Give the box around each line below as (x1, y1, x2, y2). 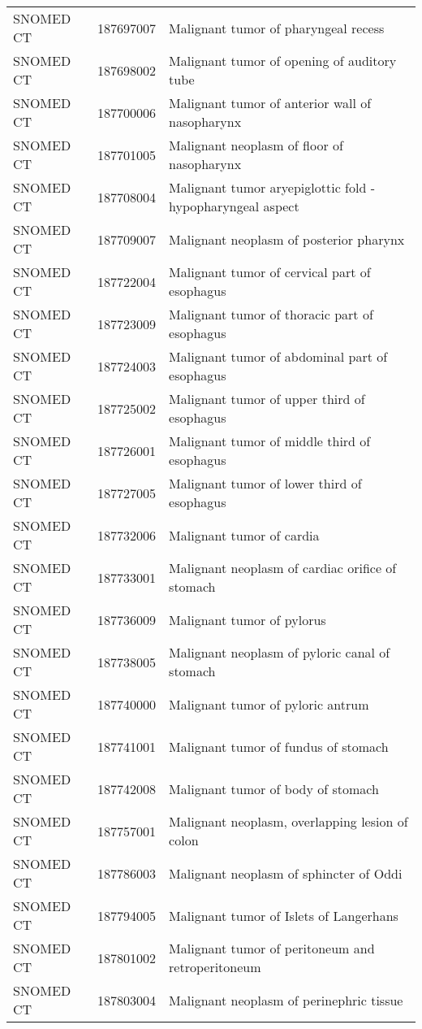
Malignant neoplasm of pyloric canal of (169, 643, 390, 662)
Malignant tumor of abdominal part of (169, 347, 388, 366)
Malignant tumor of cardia (169, 525, 320, 545)
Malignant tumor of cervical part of (169, 263, 371, 281)
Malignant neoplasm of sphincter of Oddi (169, 863, 403, 883)
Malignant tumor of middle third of (169, 432, 371, 450)
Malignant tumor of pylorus (169, 610, 326, 629)
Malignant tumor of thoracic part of (169, 305, 373, 323)
